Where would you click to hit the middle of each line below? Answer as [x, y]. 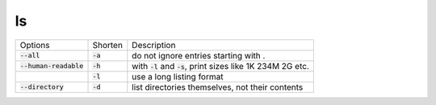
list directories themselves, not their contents [218, 87]
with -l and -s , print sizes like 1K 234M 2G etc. [221, 66]
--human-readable [52, 66]
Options [35, 45]
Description [154, 45]
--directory [42, 87]
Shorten [107, 45]
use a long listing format [178, 76]
